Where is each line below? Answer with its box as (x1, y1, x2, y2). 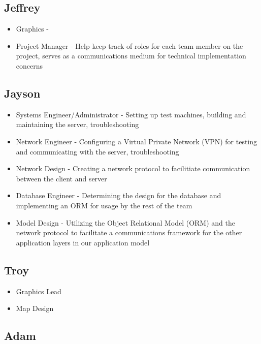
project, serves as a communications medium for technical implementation (16, 50, 246, 61)
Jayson (4, 85, 41, 101)
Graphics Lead (16, 286, 61, 296)
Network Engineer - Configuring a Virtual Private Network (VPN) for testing (16, 136, 257, 146)
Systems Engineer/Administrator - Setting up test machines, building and (16, 109, 246, 119)
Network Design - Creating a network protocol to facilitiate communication (16, 163, 250, 174)
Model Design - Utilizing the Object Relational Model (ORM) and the (16, 217, 235, 228)
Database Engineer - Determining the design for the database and (16, 190, 221, 201)
